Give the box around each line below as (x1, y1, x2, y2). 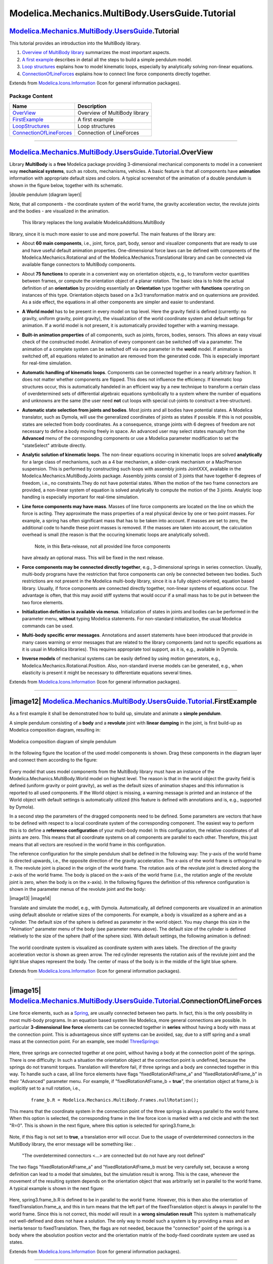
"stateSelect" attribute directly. (22, 442, 86, 448)
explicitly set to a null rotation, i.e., (9, 1085, 81, 1092)
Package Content (9, 93, 53, 100)
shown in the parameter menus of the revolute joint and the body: (9, 886, 146, 892)
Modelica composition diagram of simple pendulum (9, 738, 116, 744)
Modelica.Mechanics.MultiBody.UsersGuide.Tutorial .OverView (9, 148, 213, 156)
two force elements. (22, 599, 64, 605)
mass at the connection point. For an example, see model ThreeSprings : (9, 1038, 159, 1044)
